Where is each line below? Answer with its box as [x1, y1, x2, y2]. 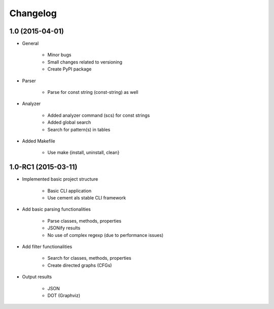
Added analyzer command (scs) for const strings [47, 112, 150, 118]
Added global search [47, 119, 91, 125]
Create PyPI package [47, 66, 92, 72]
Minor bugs [47, 52, 72, 58]
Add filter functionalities [22, 244, 73, 250]
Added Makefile [22, 138, 55, 144]
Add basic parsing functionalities [22, 206, 91, 213]
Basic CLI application [47, 188, 91, 194]
